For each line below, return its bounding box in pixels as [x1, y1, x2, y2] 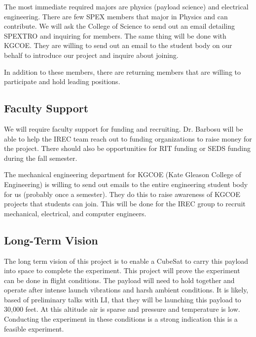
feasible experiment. [4, 323, 64, 334]
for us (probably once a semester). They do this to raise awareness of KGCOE [4, 189, 240, 199]
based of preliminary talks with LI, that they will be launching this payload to [4, 294, 241, 304]
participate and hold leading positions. [4, 76, 120, 87]
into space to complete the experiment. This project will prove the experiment [4, 265, 240, 276]
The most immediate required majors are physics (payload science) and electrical [4, 1, 249, 11]
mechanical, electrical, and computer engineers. [4, 208, 146, 218]
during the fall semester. [4, 152, 77, 163]
